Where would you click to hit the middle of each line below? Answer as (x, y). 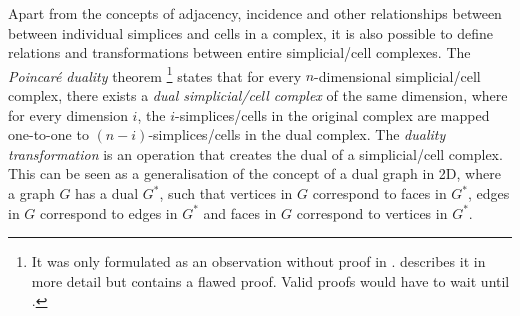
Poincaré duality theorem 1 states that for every (155, 74)
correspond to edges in (109, 212)
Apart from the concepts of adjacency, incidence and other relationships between (255, 13)
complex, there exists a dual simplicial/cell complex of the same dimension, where (258, 95)
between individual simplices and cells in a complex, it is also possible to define (251, 32)
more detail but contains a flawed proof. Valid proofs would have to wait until (270, 280)
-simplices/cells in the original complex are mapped (332, 114)
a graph (31, 193)
